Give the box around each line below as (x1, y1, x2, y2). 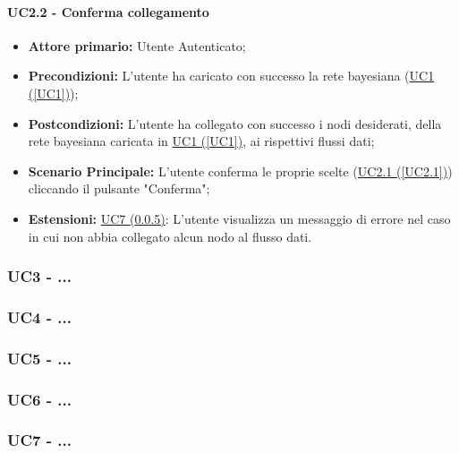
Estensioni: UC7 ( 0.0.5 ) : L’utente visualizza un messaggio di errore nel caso (28, 209, 451, 227)
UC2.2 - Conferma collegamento (7, 2, 209, 21)
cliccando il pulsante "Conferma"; (28, 179, 210, 198)
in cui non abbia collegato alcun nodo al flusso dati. (28, 226, 312, 245)
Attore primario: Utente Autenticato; (28, 36, 246, 55)
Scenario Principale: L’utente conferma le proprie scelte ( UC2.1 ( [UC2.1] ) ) (28, 161, 453, 180)
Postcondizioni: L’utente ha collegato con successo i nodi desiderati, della (28, 114, 442, 132)
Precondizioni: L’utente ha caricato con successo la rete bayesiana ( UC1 (28, 66, 435, 85)
